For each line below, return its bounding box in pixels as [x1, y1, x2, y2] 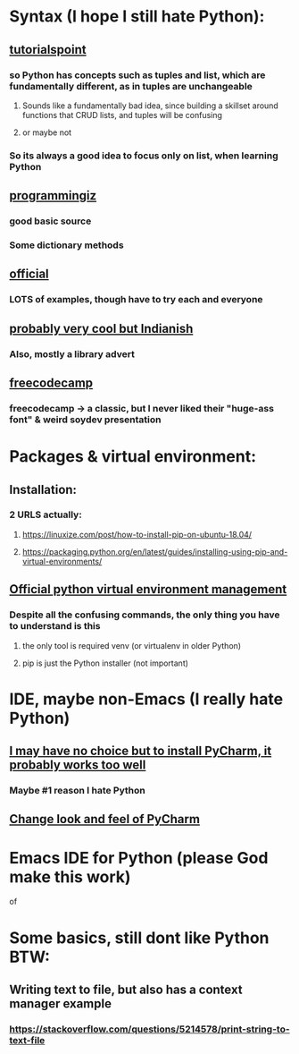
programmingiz [9, 188, 96, 203]
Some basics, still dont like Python [9, 928, 270, 948]
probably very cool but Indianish [9, 320, 194, 336]
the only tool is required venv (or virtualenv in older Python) [21, 640, 242, 650]
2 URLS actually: [9, 508, 82, 521]
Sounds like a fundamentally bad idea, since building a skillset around [21, 100, 278, 111]
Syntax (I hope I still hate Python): [9, 6, 265, 27]
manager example [9, 996, 112, 1011]
